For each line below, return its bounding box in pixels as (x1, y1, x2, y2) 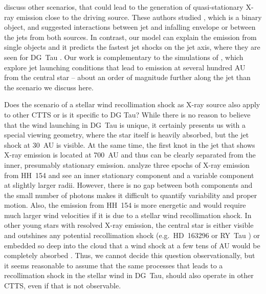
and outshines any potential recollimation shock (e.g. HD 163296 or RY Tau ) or (4, 230, 260, 241)
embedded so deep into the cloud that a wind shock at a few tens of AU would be (4, 240, 260, 250)
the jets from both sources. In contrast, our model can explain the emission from (4, 31, 257, 42)
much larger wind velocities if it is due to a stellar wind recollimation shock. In (4, 209, 252, 220)
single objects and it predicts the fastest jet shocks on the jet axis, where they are (4, 42, 260, 52)
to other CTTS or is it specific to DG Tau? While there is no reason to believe (4, 109, 251, 120)
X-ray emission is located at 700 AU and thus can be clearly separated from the (4, 149, 256, 160)
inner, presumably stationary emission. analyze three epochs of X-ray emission (4, 159, 250, 170)
